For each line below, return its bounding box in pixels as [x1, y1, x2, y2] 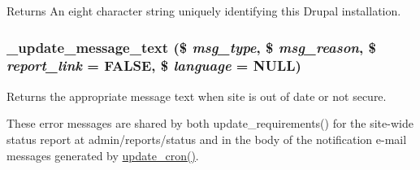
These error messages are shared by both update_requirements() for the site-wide [6, 115, 414, 132]
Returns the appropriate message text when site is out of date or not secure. [6, 87, 387, 104]
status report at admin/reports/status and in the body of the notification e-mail [6, 130, 407, 147]
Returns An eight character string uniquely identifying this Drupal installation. [6, 2, 401, 19]
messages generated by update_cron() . [6, 146, 199, 163]
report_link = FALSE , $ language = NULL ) [6, 55, 301, 76]
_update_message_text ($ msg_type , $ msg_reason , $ [6, 37, 376, 57]
